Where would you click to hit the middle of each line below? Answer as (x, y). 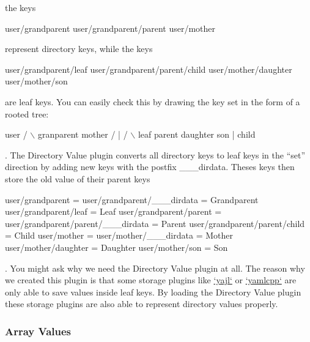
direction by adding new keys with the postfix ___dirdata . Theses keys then (150, 167)
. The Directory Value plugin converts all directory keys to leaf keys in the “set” (155, 154)
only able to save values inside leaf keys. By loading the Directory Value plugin (153, 292)
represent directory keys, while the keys (79, 49)
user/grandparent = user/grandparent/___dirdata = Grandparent (132, 199)
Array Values (38, 331)
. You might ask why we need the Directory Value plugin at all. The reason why (155, 268)
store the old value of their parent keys (78, 178)
